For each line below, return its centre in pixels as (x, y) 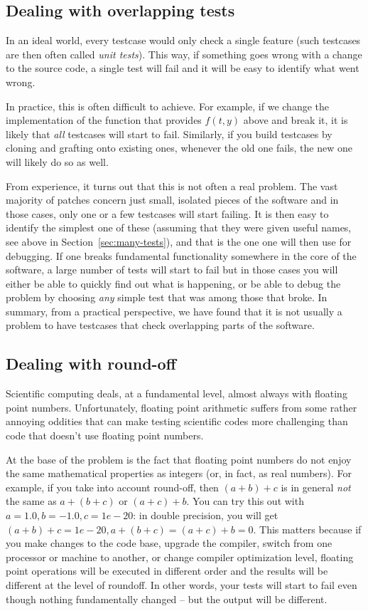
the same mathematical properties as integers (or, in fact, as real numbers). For (179, 473)
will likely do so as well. (57, 161)
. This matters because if (307, 529)
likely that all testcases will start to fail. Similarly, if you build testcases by (169, 134)
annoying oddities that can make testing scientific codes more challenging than (177, 421)
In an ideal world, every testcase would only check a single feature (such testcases (183, 40)
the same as (31, 501)
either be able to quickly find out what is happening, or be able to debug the (173, 283)
